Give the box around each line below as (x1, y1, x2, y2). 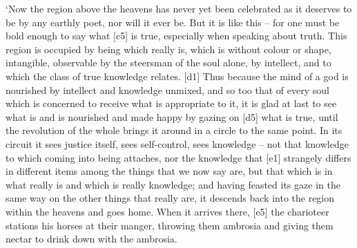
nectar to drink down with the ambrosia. (6, 231, 177, 246)
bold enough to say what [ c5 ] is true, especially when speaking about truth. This (6, 28, 347, 43)
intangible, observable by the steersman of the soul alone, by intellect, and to (6, 55, 331, 70)
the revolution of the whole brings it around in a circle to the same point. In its (6, 123, 342, 137)
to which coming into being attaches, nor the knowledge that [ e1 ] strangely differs (6, 150, 351, 164)
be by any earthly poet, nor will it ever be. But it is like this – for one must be (6, 15, 340, 29)
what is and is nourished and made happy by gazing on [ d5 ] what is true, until (6, 109, 338, 124)
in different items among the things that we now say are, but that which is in (6, 164, 333, 178)
